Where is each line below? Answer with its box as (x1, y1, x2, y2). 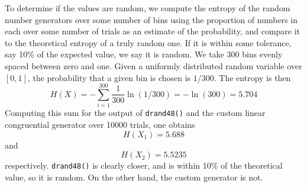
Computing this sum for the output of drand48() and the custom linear (5, 107, 266, 119)
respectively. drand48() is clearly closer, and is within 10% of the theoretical (5, 159, 283, 172)
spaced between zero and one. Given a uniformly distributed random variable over (5, 59, 302, 72)
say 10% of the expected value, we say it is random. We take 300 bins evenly (5, 48, 283, 60)
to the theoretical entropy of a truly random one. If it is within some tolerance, (5, 36, 292, 49)
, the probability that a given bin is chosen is (27, 71, 191, 83)
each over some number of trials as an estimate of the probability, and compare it (5, 25, 300, 37)
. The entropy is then (214, 71, 291, 83)
